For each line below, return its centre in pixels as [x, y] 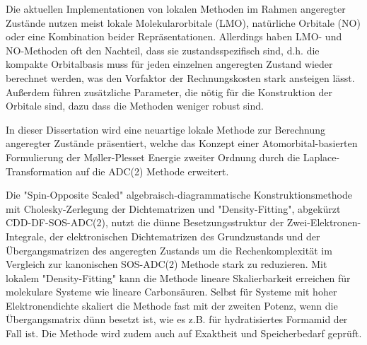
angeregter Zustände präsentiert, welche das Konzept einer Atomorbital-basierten [182, 143]
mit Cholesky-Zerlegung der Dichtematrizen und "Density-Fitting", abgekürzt [173, 208]
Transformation [39, 171]
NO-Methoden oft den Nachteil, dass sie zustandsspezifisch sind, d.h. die [163, 50]
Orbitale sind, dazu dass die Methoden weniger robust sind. [135, 106]
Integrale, [26, 236]
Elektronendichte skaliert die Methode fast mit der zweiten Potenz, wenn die [172, 305]
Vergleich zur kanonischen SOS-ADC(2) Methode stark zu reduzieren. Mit [167, 264]
